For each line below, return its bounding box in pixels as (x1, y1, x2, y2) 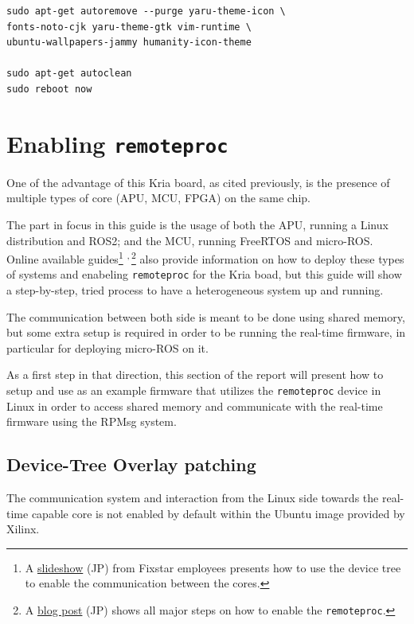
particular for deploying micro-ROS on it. (6, 339, 209, 356)
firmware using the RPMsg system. (6, 413, 177, 430)
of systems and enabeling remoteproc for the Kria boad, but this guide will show (6, 266, 402, 283)
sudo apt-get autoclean (6, 68, 132, 80)
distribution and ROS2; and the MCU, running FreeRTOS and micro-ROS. (6, 232, 373, 248)
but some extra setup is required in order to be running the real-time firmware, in (6, 324, 406, 341)
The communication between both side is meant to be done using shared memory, (6, 308, 405, 325)
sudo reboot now (6, 83, 92, 95)
